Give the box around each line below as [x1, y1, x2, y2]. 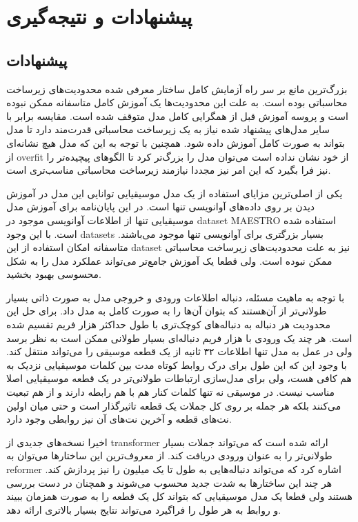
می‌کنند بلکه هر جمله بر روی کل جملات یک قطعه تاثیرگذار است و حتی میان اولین [6, 398, 341, 412]
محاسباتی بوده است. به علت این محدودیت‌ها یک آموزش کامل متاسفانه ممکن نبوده [6, 95, 348, 110]
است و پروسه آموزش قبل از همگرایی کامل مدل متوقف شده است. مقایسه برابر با [6, 108, 348, 123]
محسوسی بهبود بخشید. [6, 267, 101, 281]
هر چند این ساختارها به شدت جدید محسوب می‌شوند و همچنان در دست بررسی [6, 475, 332, 490]
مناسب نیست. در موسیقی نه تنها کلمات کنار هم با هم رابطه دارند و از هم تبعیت [6, 385, 335, 399]
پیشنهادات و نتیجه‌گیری [6, 2, 192, 30]
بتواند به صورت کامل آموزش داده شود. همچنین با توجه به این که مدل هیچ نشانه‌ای [6, 135, 345, 150]
